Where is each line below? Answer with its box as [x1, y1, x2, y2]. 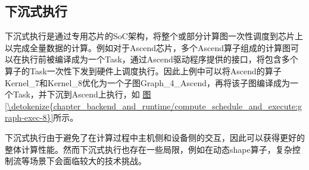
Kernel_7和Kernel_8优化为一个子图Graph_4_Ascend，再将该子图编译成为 [5, 76, 291, 89]
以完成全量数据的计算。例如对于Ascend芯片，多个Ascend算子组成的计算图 [5, 41, 291, 53]
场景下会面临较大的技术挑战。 [29, 155, 146, 167]
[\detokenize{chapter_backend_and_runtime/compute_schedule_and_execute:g [5, 99, 302, 112]
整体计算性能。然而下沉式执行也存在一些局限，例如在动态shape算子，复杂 [5, 143, 292, 155]
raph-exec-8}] [5, 111, 54, 124]
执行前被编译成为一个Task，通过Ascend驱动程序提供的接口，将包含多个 [21, 53, 298, 65]
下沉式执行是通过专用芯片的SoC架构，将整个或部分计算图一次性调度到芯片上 [5, 30, 303, 42]
